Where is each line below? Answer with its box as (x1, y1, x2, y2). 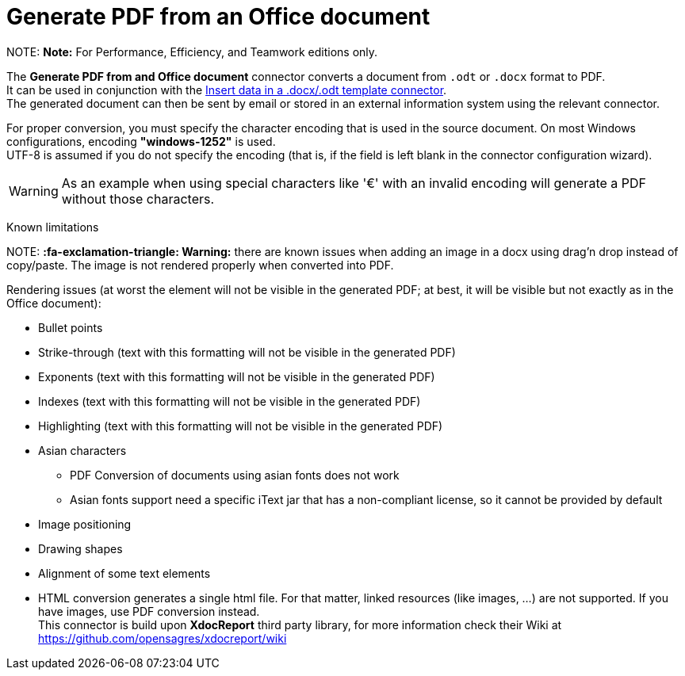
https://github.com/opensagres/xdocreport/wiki (38, 631, 287, 645)
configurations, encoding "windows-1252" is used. (6, 134, 276, 148)
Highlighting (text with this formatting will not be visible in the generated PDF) (38, 418, 443, 433)
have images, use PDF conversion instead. (38, 604, 260, 618)
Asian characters (38, 443, 127, 457)
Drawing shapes (38, 541, 123, 556)
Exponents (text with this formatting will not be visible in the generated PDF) (38, 369, 435, 384)
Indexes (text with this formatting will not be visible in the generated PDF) (38, 394, 421, 408)
